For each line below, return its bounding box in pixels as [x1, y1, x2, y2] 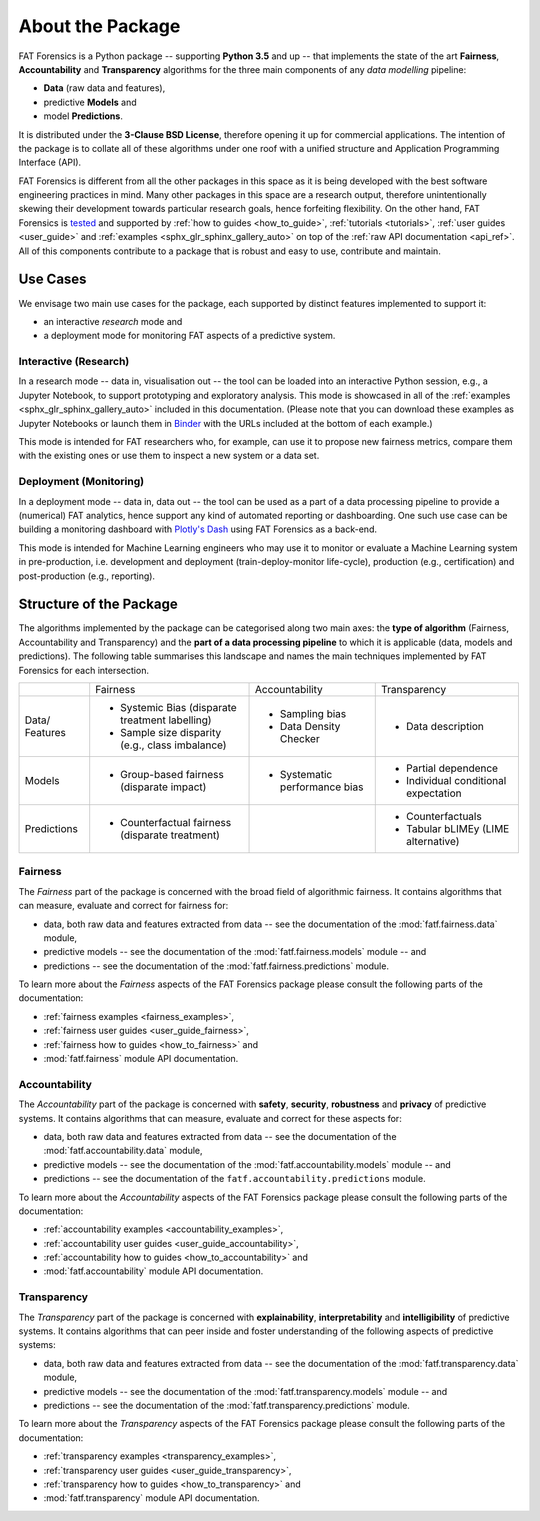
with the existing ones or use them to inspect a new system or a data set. [18, 450, 320, 462]
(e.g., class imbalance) [120, 738, 227, 752]
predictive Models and [43, 96, 137, 108]
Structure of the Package [18, 596, 179, 613]
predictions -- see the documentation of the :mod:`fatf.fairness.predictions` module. [43, 960, 390, 972]
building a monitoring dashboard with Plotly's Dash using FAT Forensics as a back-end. [18, 523, 377, 535]
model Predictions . [43, 110, 124, 122]
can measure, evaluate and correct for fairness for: [18, 900, 229, 912]
